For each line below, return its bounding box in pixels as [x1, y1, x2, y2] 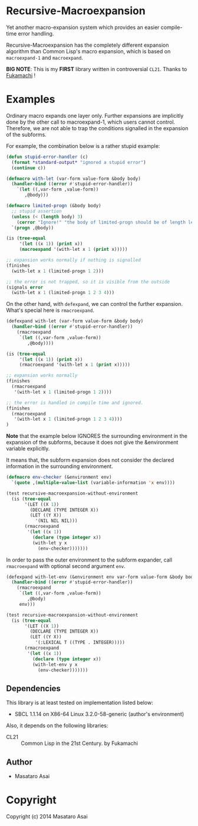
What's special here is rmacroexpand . [6, 306, 94, 314]
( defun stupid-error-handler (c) [6, 154, 88, 160]
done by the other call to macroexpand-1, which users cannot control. [6, 118, 176, 125]
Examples [6, 93, 55, 106]
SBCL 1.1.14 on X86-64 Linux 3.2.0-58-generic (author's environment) [14, 711, 184, 718]
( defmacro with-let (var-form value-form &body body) [6, 176, 141, 182]
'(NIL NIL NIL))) [35, 518, 78, 524]
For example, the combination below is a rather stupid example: [6, 142, 160, 149]
